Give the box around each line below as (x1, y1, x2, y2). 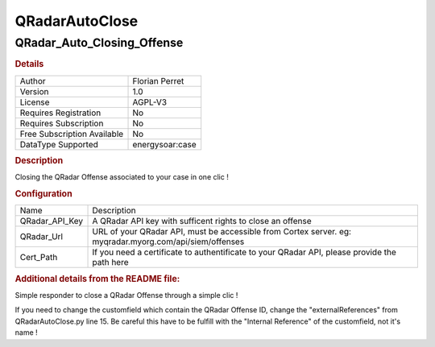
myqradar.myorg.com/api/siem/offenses (92, 236, 245, 247)
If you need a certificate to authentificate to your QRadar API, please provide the (92, 246, 396, 258)
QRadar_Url (19, 231, 64, 242)
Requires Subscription (19, 118, 104, 129)
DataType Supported (19, 138, 98, 150)
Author (19, 75, 46, 86)
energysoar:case (132, 138, 197, 150)
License (19, 97, 50, 108)
